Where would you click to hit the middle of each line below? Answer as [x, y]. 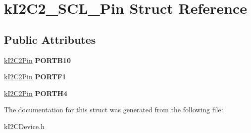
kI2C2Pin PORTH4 [36, 93]
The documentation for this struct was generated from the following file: [114, 110]
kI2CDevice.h [24, 126]
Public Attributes [50, 39]
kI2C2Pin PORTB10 [38, 60]
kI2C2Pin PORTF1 [35, 77]
